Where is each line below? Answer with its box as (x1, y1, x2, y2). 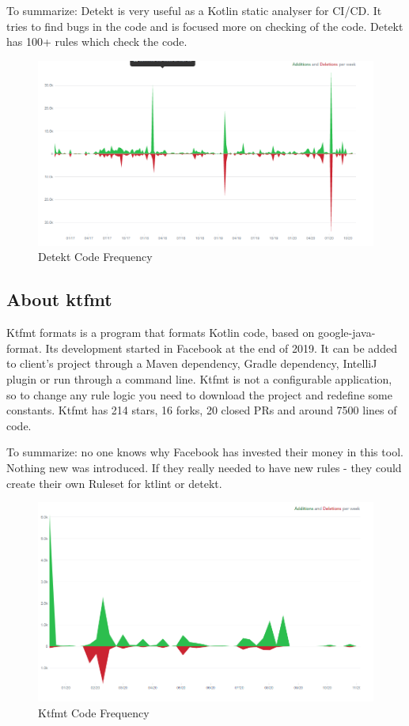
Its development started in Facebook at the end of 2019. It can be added (45, 339, 397, 356)
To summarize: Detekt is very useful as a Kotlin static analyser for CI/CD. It (6, 2, 382, 18)
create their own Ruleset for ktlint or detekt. (6, 475, 222, 491)
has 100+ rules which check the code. (6, 33, 187, 50)
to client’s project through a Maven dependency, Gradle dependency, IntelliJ (6, 355, 377, 372)
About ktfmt (6, 287, 112, 312)
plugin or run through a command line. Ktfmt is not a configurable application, (6, 370, 392, 387)
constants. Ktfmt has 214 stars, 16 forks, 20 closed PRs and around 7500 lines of (6, 402, 397, 418)
